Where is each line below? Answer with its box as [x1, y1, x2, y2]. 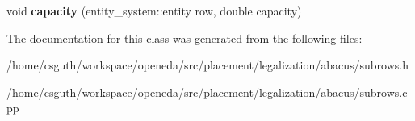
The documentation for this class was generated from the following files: [6, 29, 363, 46]
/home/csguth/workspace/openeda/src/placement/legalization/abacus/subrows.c [6, 83, 408, 100]
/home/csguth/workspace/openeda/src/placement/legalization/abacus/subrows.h [6, 56, 409, 73]
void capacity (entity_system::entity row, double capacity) [6, 2, 302, 19]
